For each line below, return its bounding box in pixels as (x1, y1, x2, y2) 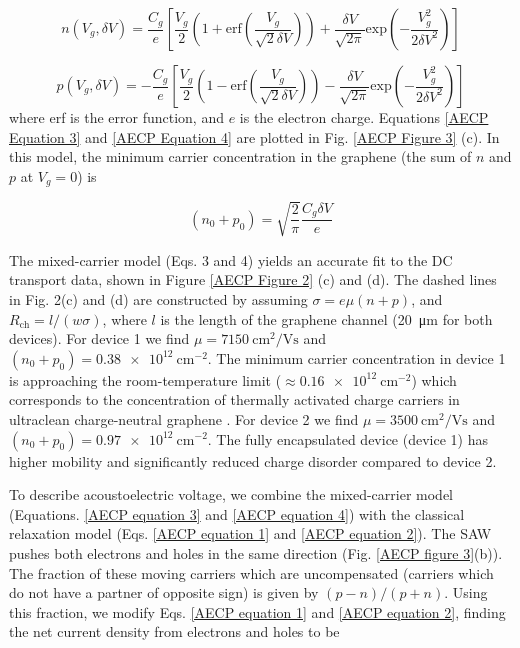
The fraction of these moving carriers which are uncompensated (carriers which (9, 562, 494, 583)
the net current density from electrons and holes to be (9, 621, 340, 642)
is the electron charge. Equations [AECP (239, 107, 489, 127)
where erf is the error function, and (9, 107, 224, 127)
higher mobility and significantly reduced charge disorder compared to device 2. (9, 450, 497, 471)
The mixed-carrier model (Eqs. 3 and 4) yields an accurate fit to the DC (9, 249, 453, 270)
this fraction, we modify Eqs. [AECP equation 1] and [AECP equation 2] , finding (9, 601, 506, 622)
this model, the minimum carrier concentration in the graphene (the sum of (9, 146, 472, 167)
